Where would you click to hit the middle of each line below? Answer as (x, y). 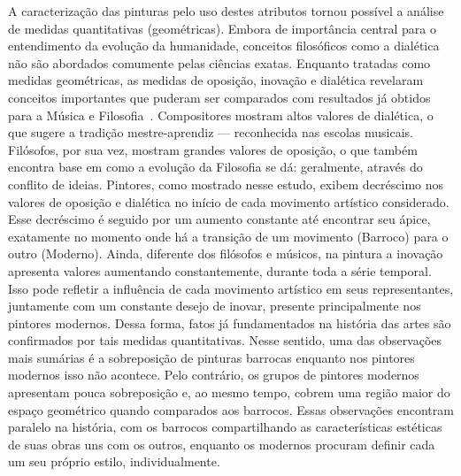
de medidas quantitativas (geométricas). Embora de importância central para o (223, 28)
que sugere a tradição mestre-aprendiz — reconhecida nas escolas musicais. (211, 132)
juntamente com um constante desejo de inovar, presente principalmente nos (215, 306)
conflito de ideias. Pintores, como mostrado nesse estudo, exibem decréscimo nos (226, 184)
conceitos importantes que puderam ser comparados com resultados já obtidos (219, 97)
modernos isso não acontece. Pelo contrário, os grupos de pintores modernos (214, 375)
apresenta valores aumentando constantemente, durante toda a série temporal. (220, 270)
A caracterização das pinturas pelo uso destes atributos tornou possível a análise (226, 11)
